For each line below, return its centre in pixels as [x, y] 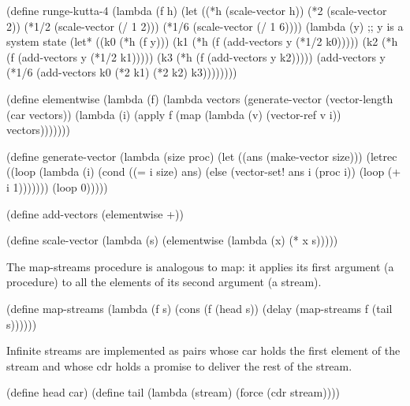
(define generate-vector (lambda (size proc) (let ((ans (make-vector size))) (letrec [202, 156]
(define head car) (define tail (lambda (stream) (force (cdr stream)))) [173, 392]
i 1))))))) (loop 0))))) [57, 186]
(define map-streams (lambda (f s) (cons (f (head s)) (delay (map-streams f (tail [199, 308]
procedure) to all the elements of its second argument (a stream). [164, 282]
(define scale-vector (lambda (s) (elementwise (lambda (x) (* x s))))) [172, 240]
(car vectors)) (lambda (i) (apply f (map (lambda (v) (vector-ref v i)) [174, 114]
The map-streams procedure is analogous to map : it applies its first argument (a [200, 266]
